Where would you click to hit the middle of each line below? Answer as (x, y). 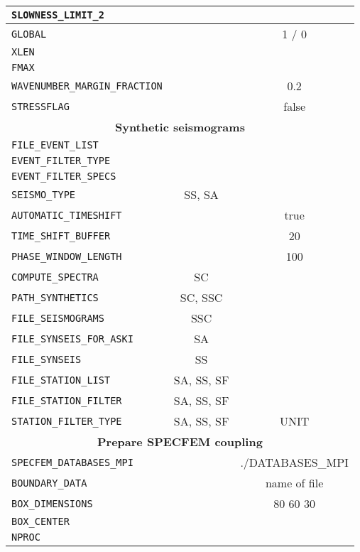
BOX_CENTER (40, 521)
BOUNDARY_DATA (49, 483)
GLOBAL (29, 34)
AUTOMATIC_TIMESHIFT (67, 215)
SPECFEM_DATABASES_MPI (72, 462)
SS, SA (201, 194)
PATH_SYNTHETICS (55, 297)
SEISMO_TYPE (44, 194)
